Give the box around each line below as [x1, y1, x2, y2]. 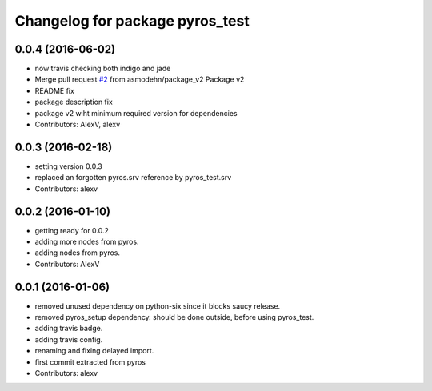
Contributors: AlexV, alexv [34, 120, 121, 130]
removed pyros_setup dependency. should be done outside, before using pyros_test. [34, 313, 314, 322]
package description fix [34, 97, 114, 107]
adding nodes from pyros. [34, 248, 120, 257]
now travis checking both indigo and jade [34, 64, 171, 74]
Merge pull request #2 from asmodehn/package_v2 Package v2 [34, 74, 245, 84]
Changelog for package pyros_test [14, 12, 250, 30]
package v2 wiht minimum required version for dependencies [34, 108, 238, 118]
